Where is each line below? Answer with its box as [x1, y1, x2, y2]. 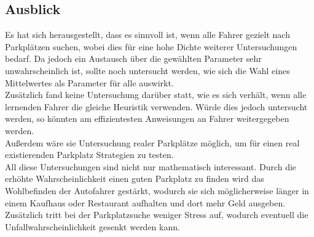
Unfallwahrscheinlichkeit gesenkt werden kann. [5, 220, 180, 233]
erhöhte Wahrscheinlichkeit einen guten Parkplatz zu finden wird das [5, 172, 264, 185]
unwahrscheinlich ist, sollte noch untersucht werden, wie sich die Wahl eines [5, 64, 290, 77]
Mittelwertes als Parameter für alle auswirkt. [5, 76, 174, 89]
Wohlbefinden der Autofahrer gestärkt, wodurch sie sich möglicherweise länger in [5, 184, 309, 197]
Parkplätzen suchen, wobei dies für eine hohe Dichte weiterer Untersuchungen [5, 40, 297, 53]
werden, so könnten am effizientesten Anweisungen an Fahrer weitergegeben [5, 112, 289, 125]
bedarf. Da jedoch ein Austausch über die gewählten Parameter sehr [5, 52, 262, 65]
